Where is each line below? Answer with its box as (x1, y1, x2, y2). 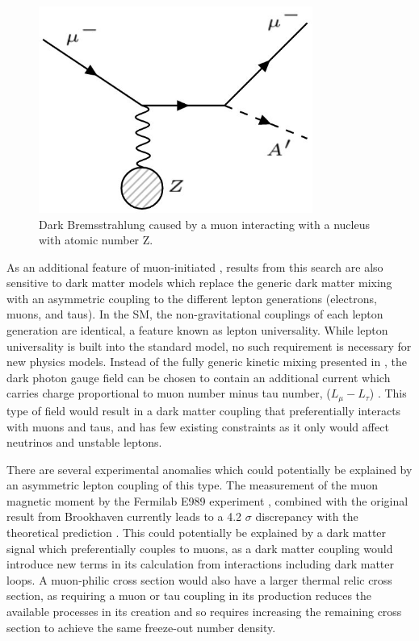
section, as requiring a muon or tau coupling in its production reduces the (6, 587, 372, 604)
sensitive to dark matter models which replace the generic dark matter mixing (6, 274, 392, 291)
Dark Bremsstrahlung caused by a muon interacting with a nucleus (39, 215, 370, 232)
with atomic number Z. (39, 231, 153, 248)
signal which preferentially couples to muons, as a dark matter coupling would (6, 539, 393, 556)
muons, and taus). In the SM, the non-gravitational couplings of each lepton (6, 306, 383, 323)
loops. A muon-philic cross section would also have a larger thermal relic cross (6, 571, 392, 588)
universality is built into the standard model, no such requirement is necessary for (6, 337, 412, 354)
